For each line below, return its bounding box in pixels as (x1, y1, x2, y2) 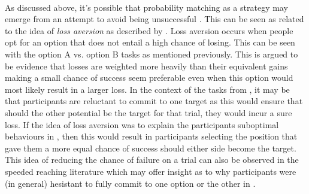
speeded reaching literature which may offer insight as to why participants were (5, 165, 296, 177)
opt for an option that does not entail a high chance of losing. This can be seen (5, 36, 295, 48)
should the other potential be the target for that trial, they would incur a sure (5, 106, 292, 119)
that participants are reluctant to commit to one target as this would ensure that (5, 95, 303, 107)
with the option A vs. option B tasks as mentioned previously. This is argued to (5, 47, 298, 60)
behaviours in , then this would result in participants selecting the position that (5, 130, 298, 143)
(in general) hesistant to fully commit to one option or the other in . (5, 177, 256, 189)
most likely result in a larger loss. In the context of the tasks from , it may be (5, 83, 290, 95)
